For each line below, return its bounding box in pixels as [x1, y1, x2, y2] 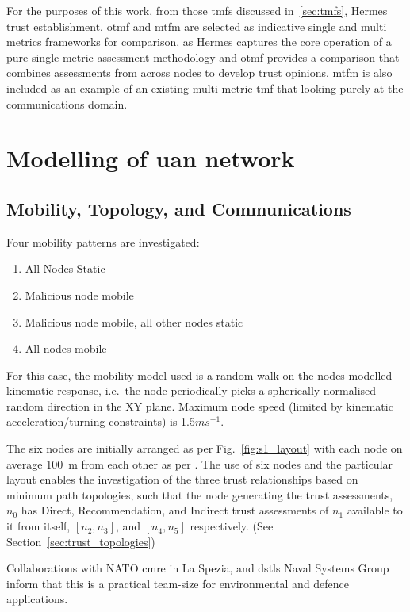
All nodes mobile [25, 340, 107, 357]
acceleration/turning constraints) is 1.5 [6, 413, 195, 430]
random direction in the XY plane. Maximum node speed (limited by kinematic [6, 397, 393, 414]
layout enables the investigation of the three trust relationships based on [6, 471, 358, 488]
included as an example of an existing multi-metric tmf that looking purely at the [6, 79, 404, 96]
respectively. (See [190, 518, 274, 534]
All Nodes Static [25, 260, 105, 277]
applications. [6, 591, 68, 607]
